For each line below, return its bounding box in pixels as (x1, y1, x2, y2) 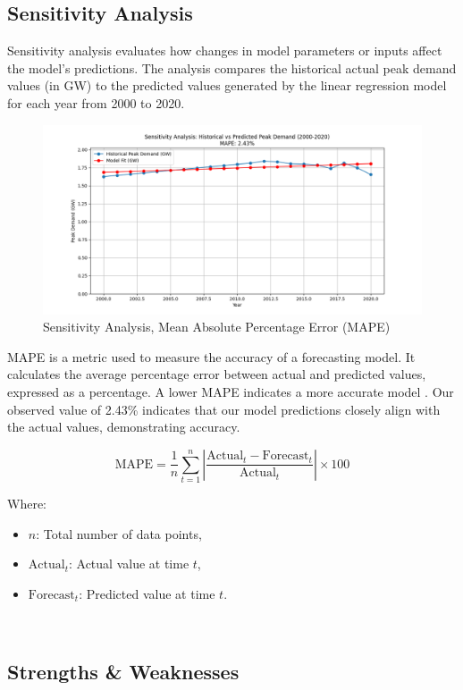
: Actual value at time (68, 554, 189, 573)
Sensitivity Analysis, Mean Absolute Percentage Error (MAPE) (43, 317, 391, 336)
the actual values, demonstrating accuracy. (7, 417, 240, 436)
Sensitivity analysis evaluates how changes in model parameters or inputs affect (7, 41, 442, 60)
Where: (7, 494, 46, 513)
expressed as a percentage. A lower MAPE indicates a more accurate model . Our (7, 382, 454, 400)
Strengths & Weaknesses (7, 658, 240, 686)
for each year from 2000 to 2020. (7, 93, 185, 112)
